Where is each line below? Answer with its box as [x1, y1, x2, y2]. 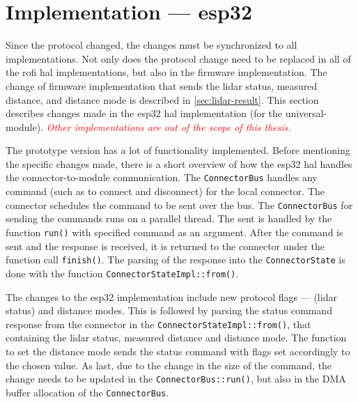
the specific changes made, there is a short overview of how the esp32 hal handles [6, 156, 352, 171]
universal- [285, 106, 327, 121]
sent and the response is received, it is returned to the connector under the [6, 238, 325, 253]
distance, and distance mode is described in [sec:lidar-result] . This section [6, 92, 319, 107]
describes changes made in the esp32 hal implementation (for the [6, 106, 283, 121]
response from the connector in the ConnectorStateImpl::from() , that [6, 316, 311, 331]
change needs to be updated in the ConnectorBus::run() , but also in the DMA [6, 371, 346, 386]
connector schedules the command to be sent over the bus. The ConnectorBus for [6, 197, 353, 212]
